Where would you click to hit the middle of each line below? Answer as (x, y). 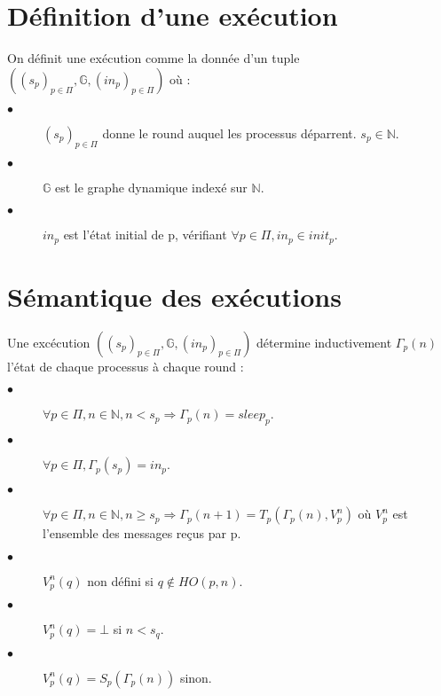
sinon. (196, 677)
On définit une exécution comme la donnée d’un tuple (154, 58)
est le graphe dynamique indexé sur (151, 187)
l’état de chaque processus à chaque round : (126, 366)
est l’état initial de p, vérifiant (145, 235)
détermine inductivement (324, 342)
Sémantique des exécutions (174, 296)
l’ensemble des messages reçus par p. (142, 533)
